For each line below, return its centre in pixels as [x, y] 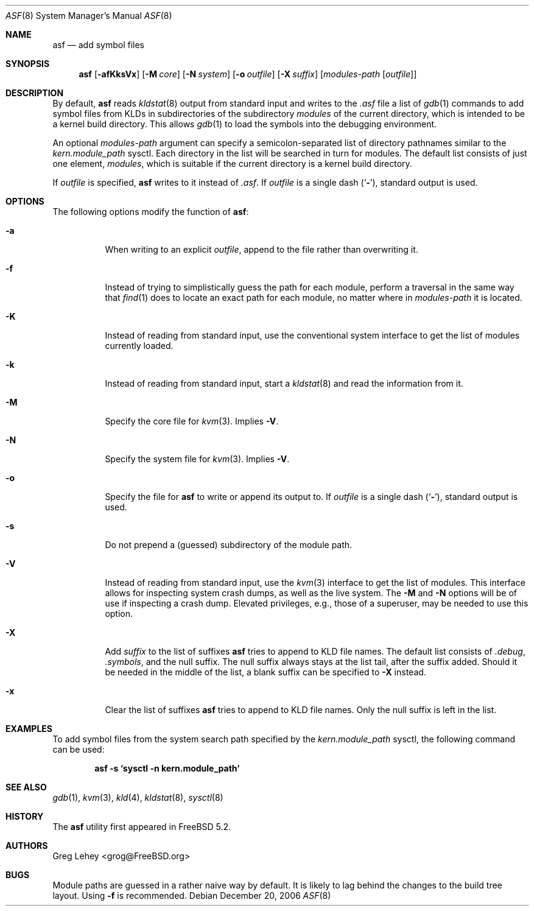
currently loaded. [139, 346]
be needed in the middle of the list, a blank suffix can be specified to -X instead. [265, 672]
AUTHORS [27, 846]
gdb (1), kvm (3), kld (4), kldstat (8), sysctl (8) [138, 797]
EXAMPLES [29, 729]
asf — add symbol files [98, 45]
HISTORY [25, 816]
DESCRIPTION [35, 93]
